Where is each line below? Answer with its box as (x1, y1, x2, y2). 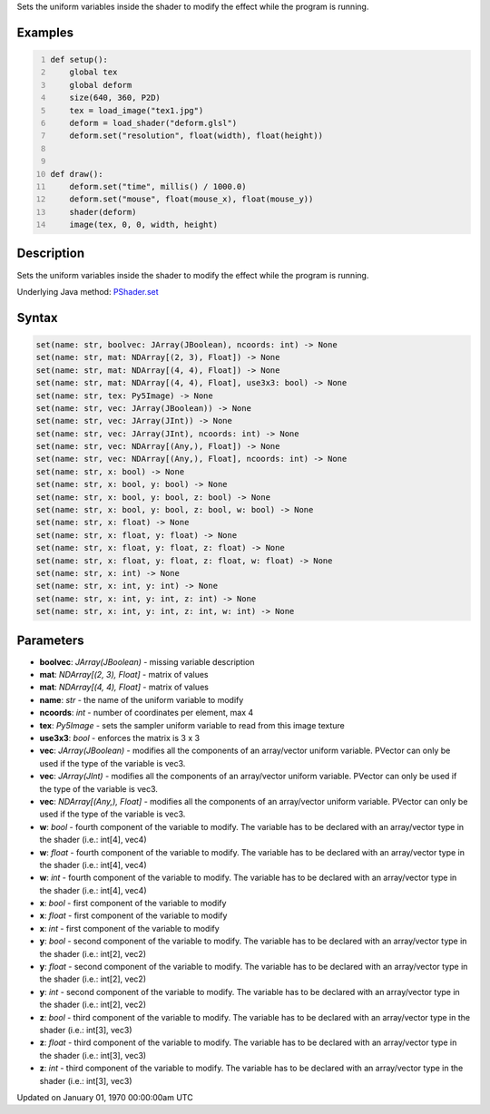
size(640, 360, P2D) (69, 93, 161, 103)
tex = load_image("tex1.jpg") (69, 105, 204, 115)
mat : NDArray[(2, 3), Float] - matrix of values (39, 669, 209, 680)
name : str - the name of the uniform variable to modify (39, 694, 244, 705)
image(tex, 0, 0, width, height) (69, 220, 218, 230)
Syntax (16, 309, 58, 326)
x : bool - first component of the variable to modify (39, 898, 227, 909)
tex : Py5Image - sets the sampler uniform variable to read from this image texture (39, 719, 345, 730)
